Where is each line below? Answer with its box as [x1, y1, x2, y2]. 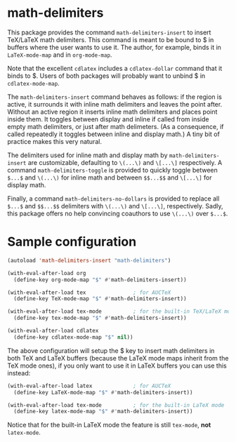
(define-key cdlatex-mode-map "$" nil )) [13, 333, 133, 341]
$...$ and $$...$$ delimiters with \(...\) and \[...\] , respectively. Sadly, [7, 201, 223, 210]
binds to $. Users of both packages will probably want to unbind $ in [7, 72, 206, 80]
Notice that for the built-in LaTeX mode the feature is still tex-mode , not [7, 421, 211, 429]
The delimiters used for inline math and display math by [7, 151, 168, 159]
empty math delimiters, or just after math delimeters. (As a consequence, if [7, 122, 224, 130]
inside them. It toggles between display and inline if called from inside [7, 114, 209, 123]
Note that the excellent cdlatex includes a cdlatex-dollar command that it [7, 64, 223, 72]
